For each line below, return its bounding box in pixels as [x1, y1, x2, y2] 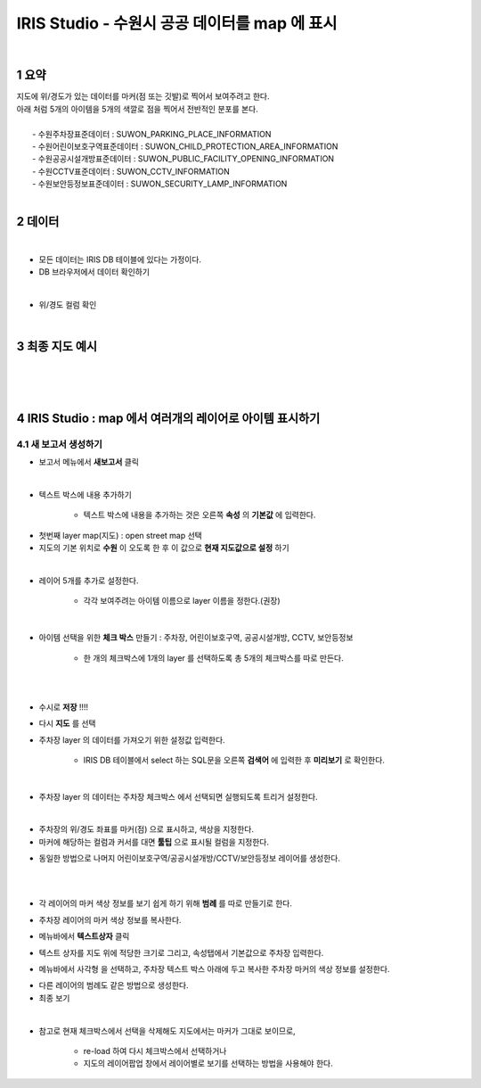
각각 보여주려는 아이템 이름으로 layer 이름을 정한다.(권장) [83, 596, 281, 606]
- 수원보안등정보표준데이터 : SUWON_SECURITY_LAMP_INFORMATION [32, 178, 288, 189]
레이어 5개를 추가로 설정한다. [38, 575, 139, 586]
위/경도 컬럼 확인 [38, 300, 97, 310]
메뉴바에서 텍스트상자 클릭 [38, 931, 130, 942]
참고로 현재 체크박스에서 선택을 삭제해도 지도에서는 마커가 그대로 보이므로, [38, 1026, 296, 1036]
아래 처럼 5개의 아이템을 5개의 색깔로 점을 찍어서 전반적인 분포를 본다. [16, 103, 258, 114]
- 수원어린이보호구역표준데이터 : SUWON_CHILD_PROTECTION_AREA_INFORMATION [32, 141, 338, 152]
